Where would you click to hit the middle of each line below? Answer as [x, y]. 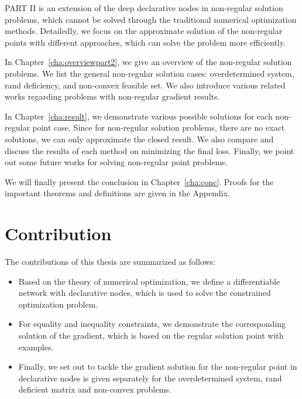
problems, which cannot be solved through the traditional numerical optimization [151, 19]
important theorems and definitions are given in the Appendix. [117, 193]
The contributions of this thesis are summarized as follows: [110, 262]
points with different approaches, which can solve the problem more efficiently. [145, 42]
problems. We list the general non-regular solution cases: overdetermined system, [150, 73]
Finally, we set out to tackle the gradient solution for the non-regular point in [158, 366]
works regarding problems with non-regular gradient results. [112, 96]
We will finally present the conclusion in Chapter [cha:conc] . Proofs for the [139, 181]
